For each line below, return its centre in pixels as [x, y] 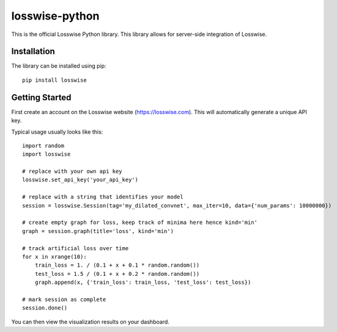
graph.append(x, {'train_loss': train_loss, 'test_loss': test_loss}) [143, 283]
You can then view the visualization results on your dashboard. [90, 322]
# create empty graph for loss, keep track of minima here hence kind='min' [140, 222]
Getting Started [41, 97]
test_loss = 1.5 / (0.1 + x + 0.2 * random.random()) [117, 274]
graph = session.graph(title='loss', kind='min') [98, 231]
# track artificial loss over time [76, 248]
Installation [33, 52]
